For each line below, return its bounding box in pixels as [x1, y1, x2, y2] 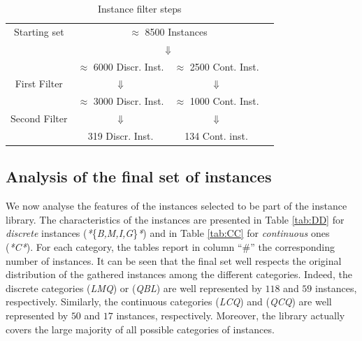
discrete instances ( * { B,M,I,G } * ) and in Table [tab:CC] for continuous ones [6, 226, 330, 240]
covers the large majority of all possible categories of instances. [6, 321, 275, 336]
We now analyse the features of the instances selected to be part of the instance [6, 198, 347, 213]
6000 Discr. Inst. [93, 59, 164, 73]
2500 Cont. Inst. [189, 59, 259, 73]
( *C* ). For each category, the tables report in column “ [6, 239, 242, 254]
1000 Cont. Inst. [189, 94, 259, 108]
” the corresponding [250, 239, 335, 254]
